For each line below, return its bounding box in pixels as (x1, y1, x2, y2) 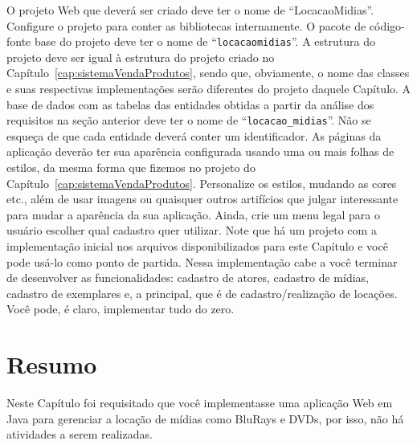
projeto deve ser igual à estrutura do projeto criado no (6, 48, 275, 65)
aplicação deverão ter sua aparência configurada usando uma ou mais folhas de (6, 143, 395, 160)
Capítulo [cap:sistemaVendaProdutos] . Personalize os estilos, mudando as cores (6, 174, 397, 191)
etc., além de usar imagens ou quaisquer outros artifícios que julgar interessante (6, 190, 399, 207)
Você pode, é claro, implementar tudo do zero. (6, 300, 235, 317)
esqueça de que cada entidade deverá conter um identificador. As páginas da (6, 127, 382, 144)
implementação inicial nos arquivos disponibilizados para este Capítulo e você (6, 238, 388, 255)
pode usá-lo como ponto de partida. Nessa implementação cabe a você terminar (6, 253, 398, 270)
